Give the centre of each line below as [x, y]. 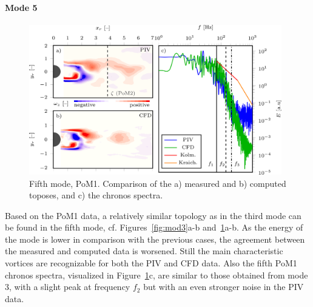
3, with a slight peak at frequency [68, 287]
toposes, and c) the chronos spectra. [96, 195]
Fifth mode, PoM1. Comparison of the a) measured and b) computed [158, 183]
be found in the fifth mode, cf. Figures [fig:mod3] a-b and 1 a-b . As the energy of [154, 227]
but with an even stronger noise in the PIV [224, 287]
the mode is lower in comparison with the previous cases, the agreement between [155, 239]
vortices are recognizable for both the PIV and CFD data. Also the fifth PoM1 [151, 263]
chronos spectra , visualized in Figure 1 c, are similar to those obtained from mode [156, 275]
